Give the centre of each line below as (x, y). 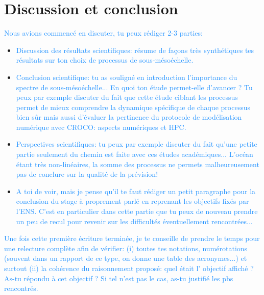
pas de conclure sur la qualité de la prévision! (87, 174)
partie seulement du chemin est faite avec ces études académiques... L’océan (135, 154)
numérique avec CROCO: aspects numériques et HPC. (101, 127)
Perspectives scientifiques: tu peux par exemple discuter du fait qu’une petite (137, 144)
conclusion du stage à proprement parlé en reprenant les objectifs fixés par (133, 201)
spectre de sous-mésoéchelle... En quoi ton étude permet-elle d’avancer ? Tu (134, 87)
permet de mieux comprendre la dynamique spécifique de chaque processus (133, 107)
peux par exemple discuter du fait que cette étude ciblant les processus (127, 97)
